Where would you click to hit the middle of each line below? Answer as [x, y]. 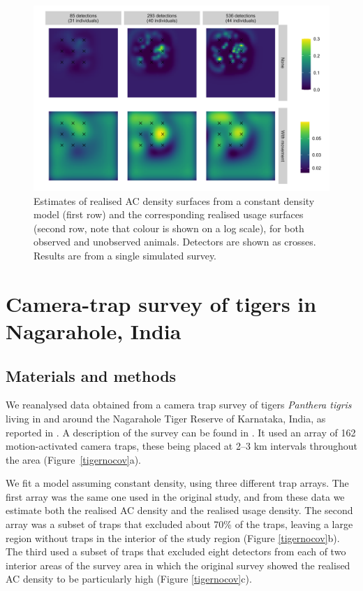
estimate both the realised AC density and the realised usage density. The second [179, 510]
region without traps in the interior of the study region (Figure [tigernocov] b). [173, 537]
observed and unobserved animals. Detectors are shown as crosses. [175, 242]
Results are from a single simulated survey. [125, 255]
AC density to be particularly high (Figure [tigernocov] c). [129, 579]
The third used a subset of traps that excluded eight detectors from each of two [176, 551]
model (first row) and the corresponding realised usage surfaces [169, 214]
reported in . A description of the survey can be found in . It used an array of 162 [181, 432]
